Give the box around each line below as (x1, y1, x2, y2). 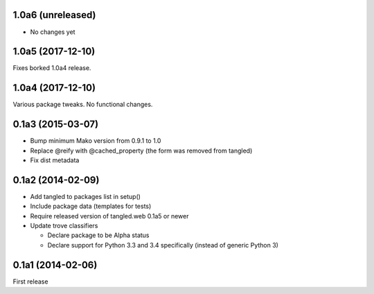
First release (12, 277, 48, 286)
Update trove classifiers (30, 222, 98, 230)
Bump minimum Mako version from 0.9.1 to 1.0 (30, 137, 161, 145)
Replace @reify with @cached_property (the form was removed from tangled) (30, 146, 253, 155)
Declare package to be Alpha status (47, 231, 150, 239)
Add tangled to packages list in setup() (30, 192, 141, 200)
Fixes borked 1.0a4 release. (12, 64, 91, 72)
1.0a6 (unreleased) (12, 9, 96, 21)
